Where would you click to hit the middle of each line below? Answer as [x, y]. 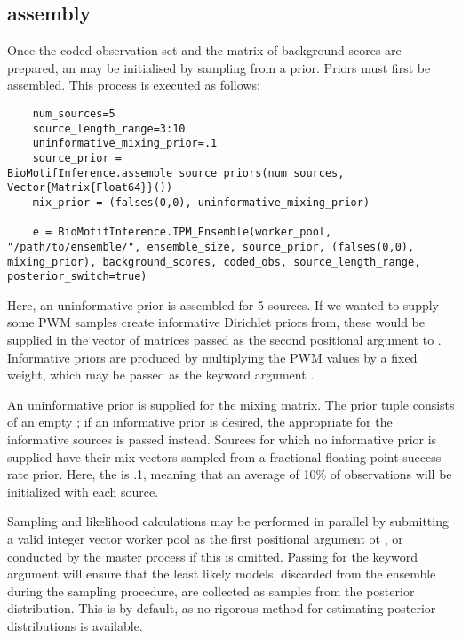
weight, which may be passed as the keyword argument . [161, 375]
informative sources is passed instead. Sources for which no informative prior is [222, 439]
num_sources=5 [74, 113]
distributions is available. [75, 625]
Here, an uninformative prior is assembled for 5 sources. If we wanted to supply [223, 304]
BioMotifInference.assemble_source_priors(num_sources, [176, 173]
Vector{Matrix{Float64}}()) [90, 188]
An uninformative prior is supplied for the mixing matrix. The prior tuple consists [231, 404]
